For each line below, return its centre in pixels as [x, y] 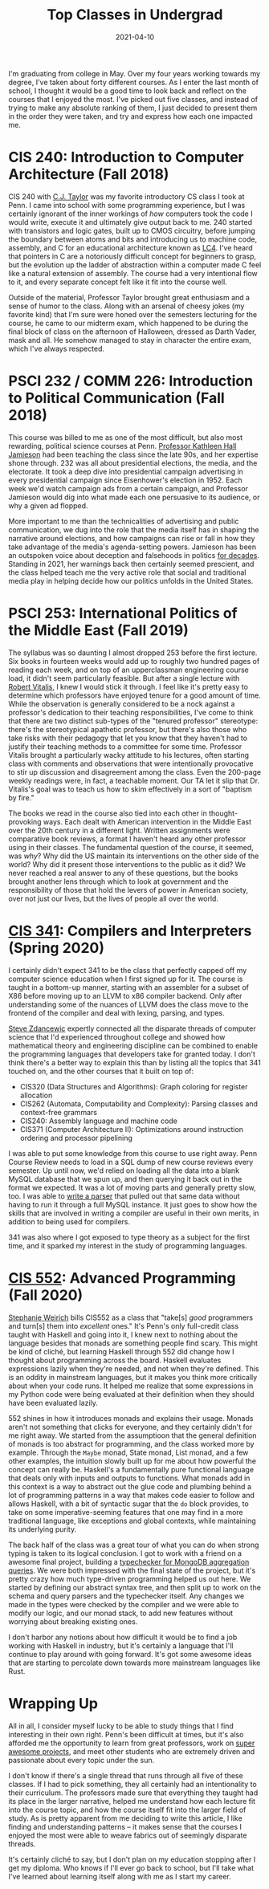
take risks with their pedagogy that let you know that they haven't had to [128, 738]
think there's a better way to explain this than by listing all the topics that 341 [134, 1062]
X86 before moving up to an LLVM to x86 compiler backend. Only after [125, 995]
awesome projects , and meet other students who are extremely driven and [132, 1751]
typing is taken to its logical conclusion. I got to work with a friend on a [125, 1553]
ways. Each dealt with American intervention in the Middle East [147, 821]
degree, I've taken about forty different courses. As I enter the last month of [134, 82]
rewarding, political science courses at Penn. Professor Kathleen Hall [122, 446]
